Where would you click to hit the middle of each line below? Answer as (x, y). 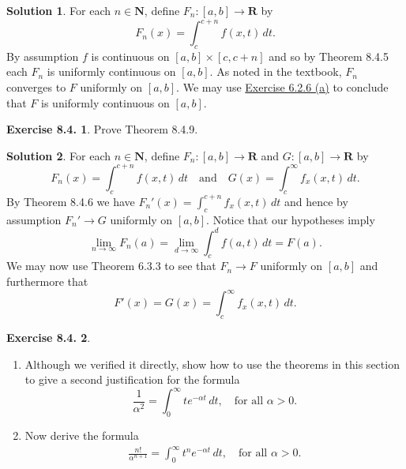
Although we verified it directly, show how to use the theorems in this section (212, 364)
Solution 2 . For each (59, 155)
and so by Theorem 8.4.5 (329, 56)
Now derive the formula (82, 435)
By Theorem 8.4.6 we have (71, 201)
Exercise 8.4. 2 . (49, 337)
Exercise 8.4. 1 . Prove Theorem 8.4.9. (102, 129)
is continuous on (130, 56)
